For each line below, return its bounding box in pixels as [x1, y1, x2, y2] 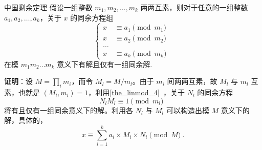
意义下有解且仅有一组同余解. [57, 58, 152, 69]
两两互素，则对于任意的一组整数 [140, 2, 248, 12]
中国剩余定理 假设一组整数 [4, 2, 93, 12]
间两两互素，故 [167, 76, 217, 87]
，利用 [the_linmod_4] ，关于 [88, 87, 185, 98]
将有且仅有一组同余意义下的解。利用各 [4, 104, 133, 115]
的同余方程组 [70, 12, 114, 23]
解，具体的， [4, 115, 47, 125]
